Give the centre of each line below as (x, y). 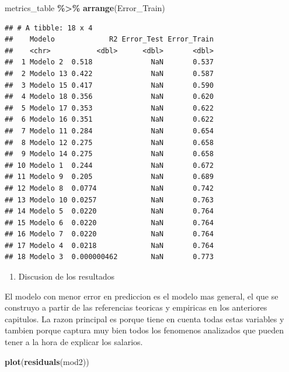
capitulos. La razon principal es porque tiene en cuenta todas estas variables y (144, 318)
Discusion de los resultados (67, 276)
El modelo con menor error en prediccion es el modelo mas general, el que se (142, 296)
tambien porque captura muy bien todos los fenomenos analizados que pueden (144, 330)
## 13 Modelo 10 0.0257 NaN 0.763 (109, 200)
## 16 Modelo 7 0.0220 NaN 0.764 (109, 234)
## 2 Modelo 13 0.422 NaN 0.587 (109, 73)
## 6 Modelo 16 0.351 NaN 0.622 (109, 120)
